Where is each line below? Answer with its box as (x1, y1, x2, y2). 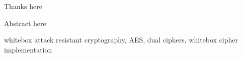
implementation (4, 44, 52, 54)
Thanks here (4, 1, 42, 11)
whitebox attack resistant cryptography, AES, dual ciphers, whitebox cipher (4, 34, 238, 45)
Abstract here (4, 17, 46, 28)
